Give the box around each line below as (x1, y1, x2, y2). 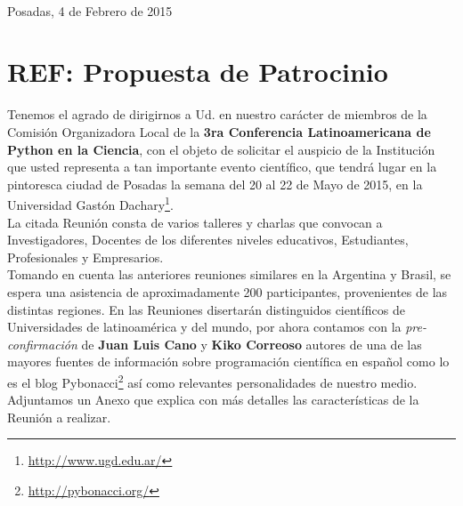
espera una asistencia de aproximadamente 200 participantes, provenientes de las (7, 282, 448, 301)
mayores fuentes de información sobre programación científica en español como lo (7, 352, 450, 371)
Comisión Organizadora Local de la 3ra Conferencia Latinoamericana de (7, 122, 431, 141)
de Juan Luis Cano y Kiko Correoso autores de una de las (81, 334, 422, 353)
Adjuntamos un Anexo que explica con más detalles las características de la (7, 390, 419, 409)
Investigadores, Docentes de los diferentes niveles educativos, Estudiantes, (7, 230, 409, 249)
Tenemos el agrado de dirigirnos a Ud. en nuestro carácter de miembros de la (7, 105, 427, 124)
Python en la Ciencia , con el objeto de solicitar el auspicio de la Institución (7, 140, 435, 158)
